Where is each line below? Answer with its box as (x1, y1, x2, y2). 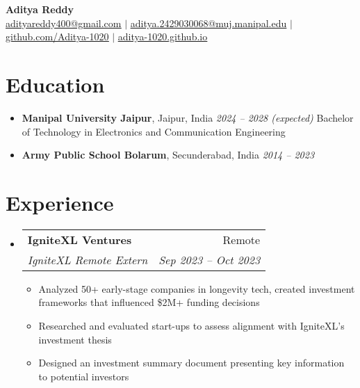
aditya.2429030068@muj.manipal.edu (130, 15, 287, 30)
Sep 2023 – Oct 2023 (158, 251, 261, 268)
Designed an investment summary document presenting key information (38, 355, 345, 370)
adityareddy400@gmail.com (6, 15, 122, 30)
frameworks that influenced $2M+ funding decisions (38, 295, 260, 309)
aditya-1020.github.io (117, 29, 208, 44)
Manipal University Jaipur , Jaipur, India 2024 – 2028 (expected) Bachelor (22, 110, 354, 124)
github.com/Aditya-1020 (6, 29, 109, 44)
